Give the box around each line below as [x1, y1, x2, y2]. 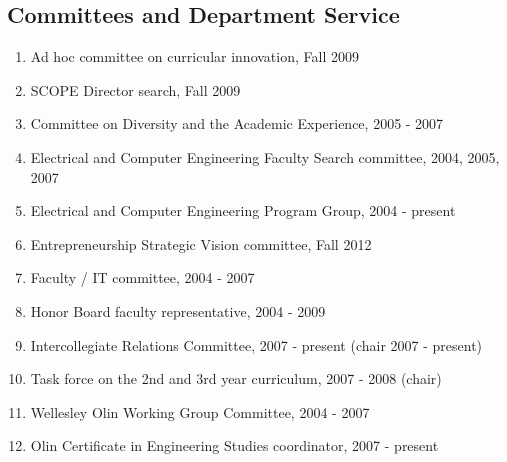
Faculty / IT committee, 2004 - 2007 [30, 267, 255, 288]
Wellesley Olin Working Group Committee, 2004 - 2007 [30, 401, 370, 422]
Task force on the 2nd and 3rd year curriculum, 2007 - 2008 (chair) [30, 368, 442, 389]
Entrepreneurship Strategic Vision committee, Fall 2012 [30, 233, 372, 254]
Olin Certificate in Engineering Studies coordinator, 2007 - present [30, 435, 439, 456]
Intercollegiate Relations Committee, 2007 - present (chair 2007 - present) [30, 334, 483, 355]
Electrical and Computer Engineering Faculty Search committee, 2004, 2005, [30, 146, 500, 167]
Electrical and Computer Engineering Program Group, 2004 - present [30, 200, 456, 221]
